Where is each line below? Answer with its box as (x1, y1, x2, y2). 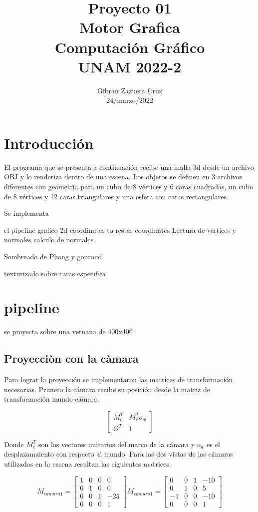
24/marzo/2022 (106, 95, 153, 105)
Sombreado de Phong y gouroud (4, 251, 102, 261)
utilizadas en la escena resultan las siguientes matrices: (4, 459, 171, 469)
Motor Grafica (79, 17, 180, 37)
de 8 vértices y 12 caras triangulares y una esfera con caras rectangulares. (4, 191, 229, 201)
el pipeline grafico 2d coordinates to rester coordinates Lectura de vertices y (4, 224, 237, 235)
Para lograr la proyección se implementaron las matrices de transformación (4, 374, 233, 385)
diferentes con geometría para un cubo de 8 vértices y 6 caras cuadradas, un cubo (4, 181, 254, 191)
